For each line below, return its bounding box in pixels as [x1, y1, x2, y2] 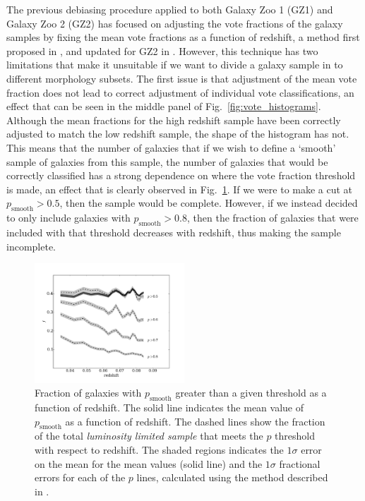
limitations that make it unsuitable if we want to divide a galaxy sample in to [6, 57, 343, 72]
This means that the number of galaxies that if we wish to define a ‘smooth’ [6, 140, 336, 155]
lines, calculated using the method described [136, 470, 328, 485]
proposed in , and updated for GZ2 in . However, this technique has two [6, 43, 318, 58]
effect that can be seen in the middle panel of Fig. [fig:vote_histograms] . [6, 99, 321, 114]
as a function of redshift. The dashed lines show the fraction [65, 414, 325, 428]
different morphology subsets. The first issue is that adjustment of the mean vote [6, 71, 357, 85]
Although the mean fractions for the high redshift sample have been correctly [6, 112, 341, 127]
